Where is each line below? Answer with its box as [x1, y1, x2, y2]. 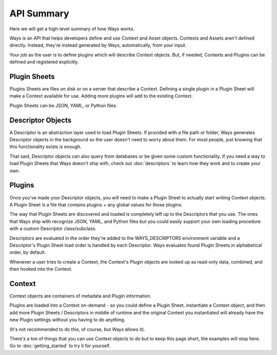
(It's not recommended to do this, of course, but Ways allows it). [9, 326, 146, 332]
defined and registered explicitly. [9, 59, 79, 65]
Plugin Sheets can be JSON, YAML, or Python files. [9, 102, 117, 108]
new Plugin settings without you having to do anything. [9, 316, 126, 323]
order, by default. [9, 249, 46, 255]
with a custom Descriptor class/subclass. [9, 226, 97, 232]
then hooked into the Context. [9, 266, 73, 272]
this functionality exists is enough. [9, 144, 82, 150]
